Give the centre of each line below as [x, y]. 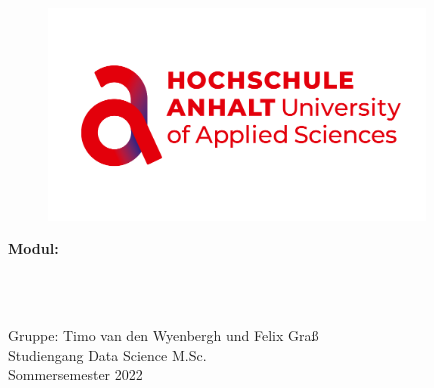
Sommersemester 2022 [75, 374]
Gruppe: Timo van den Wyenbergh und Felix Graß [163, 335]
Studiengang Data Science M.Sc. [107, 354]
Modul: [33, 248]
